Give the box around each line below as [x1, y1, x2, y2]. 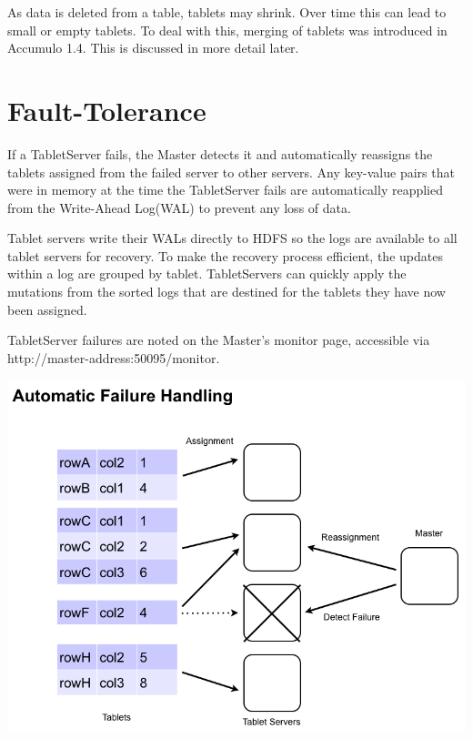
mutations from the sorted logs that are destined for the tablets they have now [7, 282, 446, 301]
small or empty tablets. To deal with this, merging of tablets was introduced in [7, 20, 448, 39]
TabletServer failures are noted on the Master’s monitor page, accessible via [7, 330, 430, 349]
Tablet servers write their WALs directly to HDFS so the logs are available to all [7, 228, 458, 248]
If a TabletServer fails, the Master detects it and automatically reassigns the [7, 144, 433, 163]
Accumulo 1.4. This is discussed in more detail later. [7, 38, 299, 57]
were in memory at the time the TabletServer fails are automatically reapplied [7, 180, 444, 199]
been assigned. [7, 299, 87, 319]
